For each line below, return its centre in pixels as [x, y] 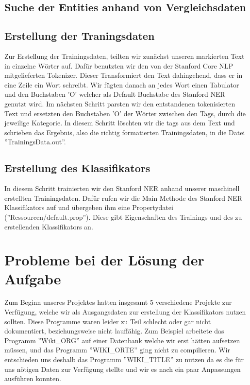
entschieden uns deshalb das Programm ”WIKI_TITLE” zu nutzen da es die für [124, 359]
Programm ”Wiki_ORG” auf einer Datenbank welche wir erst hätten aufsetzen [122, 340]
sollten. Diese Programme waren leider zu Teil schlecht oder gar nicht [108, 321]
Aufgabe [33, 279]
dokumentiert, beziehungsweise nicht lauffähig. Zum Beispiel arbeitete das [114, 331]
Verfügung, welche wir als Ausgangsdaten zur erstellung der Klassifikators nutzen [125, 312]
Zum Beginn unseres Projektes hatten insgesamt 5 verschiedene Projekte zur [118, 302]
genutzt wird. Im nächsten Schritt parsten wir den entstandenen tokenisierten [120, 103]
